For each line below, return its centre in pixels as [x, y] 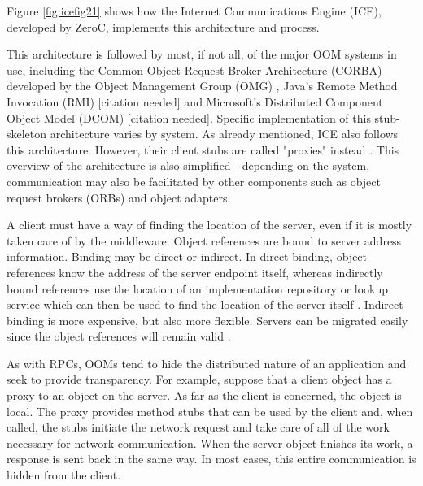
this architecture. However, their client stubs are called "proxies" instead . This [203, 149]
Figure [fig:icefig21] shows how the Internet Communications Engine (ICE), [194, 11]
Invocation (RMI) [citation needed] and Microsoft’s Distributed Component [195, 101]
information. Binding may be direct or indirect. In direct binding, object [187, 256]
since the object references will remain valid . [119, 336]
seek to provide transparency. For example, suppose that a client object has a [199, 379]
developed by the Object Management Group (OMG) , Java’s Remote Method [202, 86]
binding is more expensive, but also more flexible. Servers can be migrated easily [207, 320]
